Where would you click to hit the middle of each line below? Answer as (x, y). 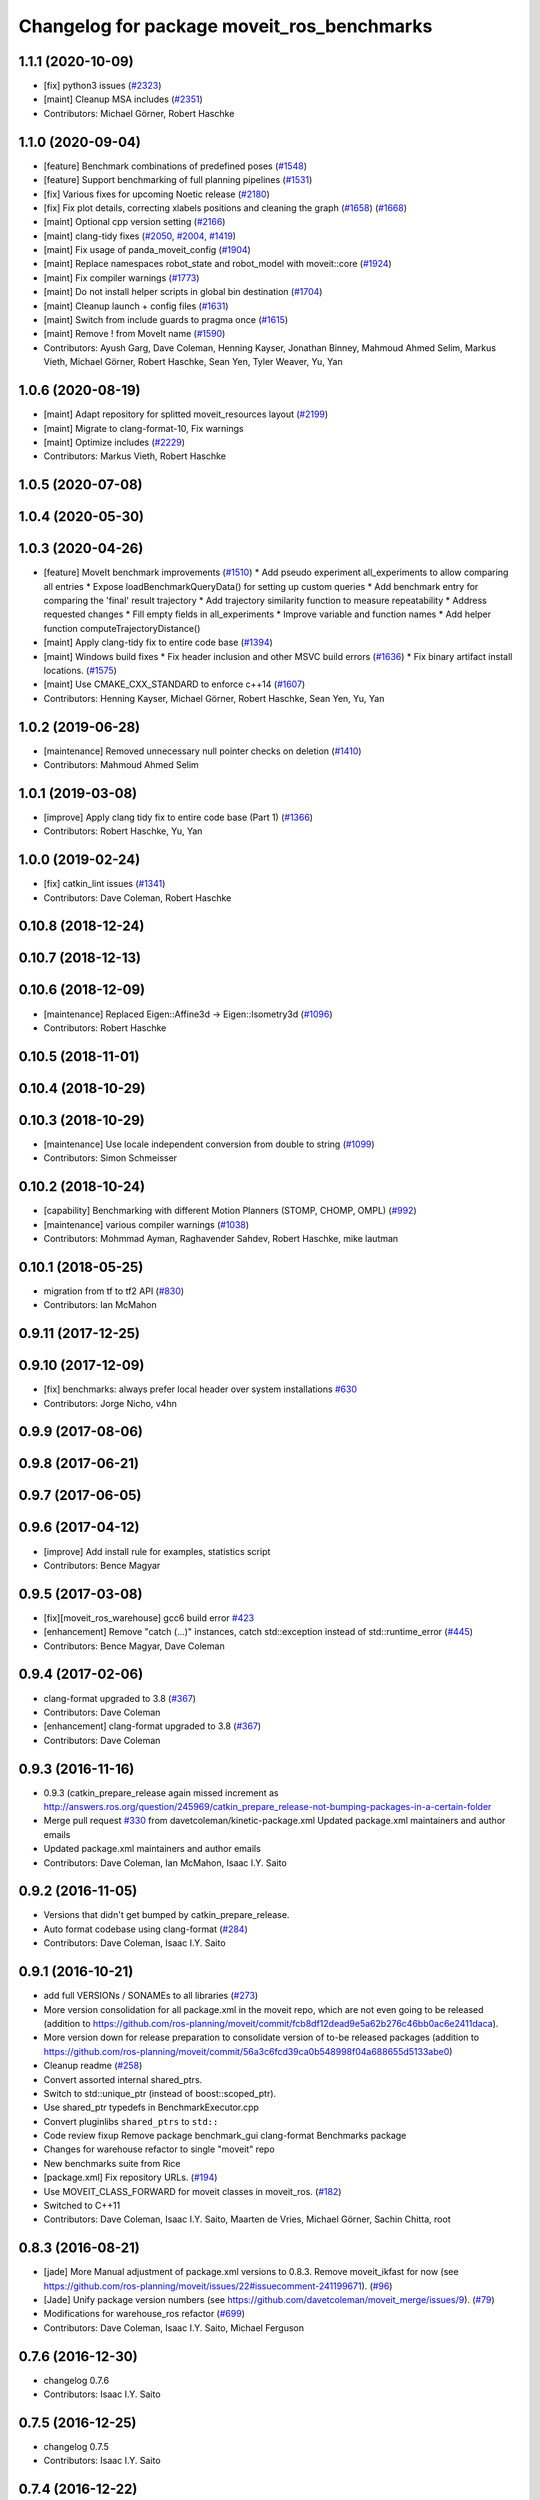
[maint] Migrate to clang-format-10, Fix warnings (143, 428)
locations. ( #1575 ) (80, 670)
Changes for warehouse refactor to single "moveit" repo (159, 2149)
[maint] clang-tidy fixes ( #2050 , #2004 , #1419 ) (140, 236)
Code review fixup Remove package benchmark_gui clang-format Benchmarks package (225, 2136)
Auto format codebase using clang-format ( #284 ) (146, 1929)
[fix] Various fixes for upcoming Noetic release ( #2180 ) (156, 194)
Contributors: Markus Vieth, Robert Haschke (135, 456)
